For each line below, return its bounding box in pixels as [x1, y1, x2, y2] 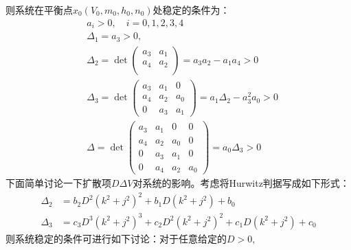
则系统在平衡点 [5, 3, 73, 16]
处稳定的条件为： [152, 3, 230, 16]
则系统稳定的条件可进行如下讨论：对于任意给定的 [5, 231, 227, 245]
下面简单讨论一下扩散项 [5, 176, 111, 190]
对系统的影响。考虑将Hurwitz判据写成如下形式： [133, 176, 350, 190]
